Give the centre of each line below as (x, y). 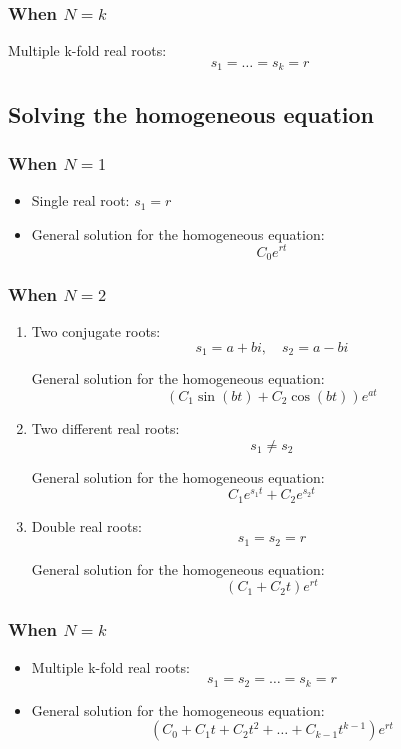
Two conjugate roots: (96, 331)
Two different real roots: (105, 427)
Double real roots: (86, 525)
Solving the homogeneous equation (191, 113)
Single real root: (80, 200)
